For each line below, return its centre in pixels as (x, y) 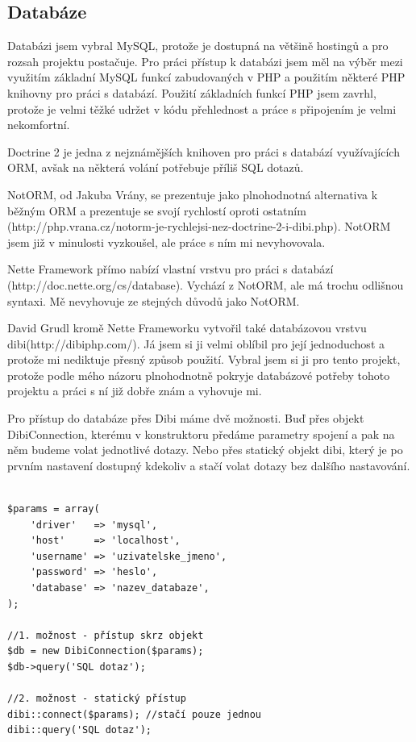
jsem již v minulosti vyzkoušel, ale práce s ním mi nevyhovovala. (166, 242)
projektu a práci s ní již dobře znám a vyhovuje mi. (135, 391)
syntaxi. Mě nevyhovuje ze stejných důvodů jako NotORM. (154, 300)
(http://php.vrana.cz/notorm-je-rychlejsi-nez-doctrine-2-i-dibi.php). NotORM (199, 226)
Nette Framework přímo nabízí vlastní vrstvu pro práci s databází (171, 269)
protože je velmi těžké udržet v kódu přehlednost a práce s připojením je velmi (202, 108)
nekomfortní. (39, 125)
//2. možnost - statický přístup (97, 699)
